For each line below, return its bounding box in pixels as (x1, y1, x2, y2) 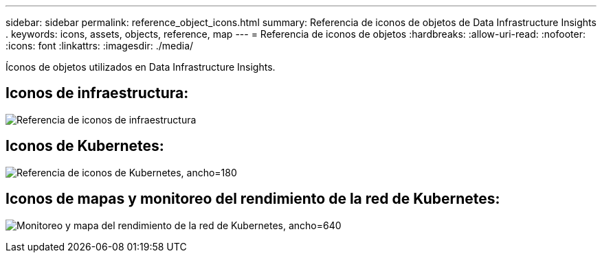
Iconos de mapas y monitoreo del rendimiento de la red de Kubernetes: (5, 190, 500, 208)
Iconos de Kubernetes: (5, 137, 164, 155)
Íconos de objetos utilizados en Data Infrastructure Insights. (5, 61, 276, 73)
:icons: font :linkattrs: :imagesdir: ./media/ (5, 40, 194, 51)
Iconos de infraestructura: (5, 84, 189, 102)
